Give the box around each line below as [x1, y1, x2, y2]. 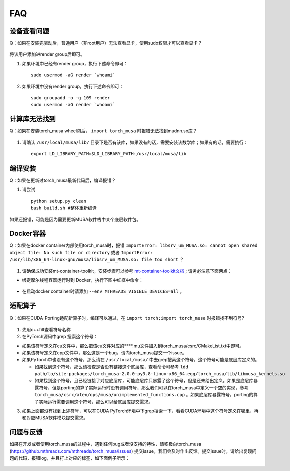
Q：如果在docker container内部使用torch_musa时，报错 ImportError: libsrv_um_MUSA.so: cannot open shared [9, 242, 258, 248]
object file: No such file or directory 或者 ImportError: [9, 249, 153, 255]
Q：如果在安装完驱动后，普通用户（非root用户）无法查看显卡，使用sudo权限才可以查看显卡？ [9, 40, 202, 46]
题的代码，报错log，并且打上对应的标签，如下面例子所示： [9, 455, 130, 461]
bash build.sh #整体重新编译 [31, 205, 97, 211]
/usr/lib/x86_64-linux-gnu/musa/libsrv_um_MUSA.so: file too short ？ [9, 256, 184, 263]
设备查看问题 [9, 27, 49, 35]
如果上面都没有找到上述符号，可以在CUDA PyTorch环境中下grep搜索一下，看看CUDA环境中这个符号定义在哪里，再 [22, 408, 259, 414]
